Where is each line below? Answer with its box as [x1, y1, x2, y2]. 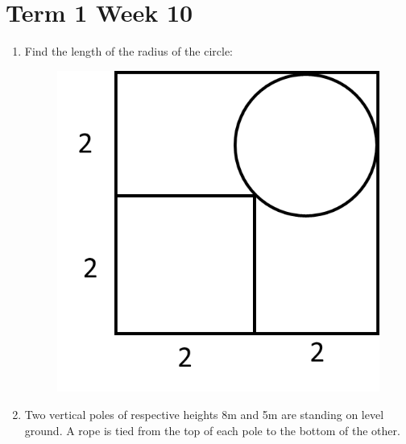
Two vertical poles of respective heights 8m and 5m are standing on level [24, 406, 384, 422]
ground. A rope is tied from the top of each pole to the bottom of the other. [24, 421, 400, 438]
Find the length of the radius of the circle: [24, 43, 233, 60]
